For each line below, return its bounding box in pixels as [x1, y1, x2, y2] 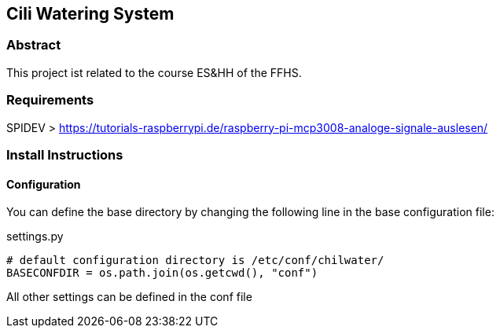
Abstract [6, 37, 61, 53]
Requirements [6, 92, 94, 108]
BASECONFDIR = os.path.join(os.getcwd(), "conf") [6, 266, 318, 280]
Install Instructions [6, 146, 123, 163]
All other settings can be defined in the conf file [6, 290, 252, 304]
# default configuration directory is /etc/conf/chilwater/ [6, 254, 384, 267]
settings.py [6, 229, 64, 244]
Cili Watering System [6, 4, 175, 24]
